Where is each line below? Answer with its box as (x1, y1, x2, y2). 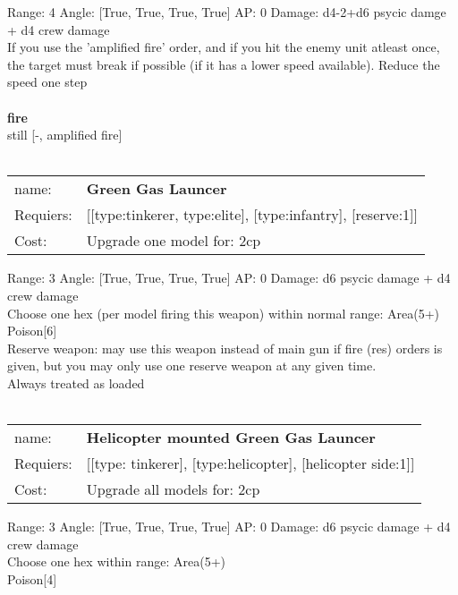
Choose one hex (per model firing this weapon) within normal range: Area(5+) (7, 303, 439, 322)
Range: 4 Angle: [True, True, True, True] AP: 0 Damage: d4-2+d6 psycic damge (7, 3, 446, 21)
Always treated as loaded (7, 373, 145, 392)
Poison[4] (7, 569, 57, 588)
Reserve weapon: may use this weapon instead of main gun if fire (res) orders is (7, 338, 443, 357)
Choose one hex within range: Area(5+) (7, 552, 225, 571)
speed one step (7, 72, 88, 91)
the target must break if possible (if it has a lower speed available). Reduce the (7, 55, 440, 73)
